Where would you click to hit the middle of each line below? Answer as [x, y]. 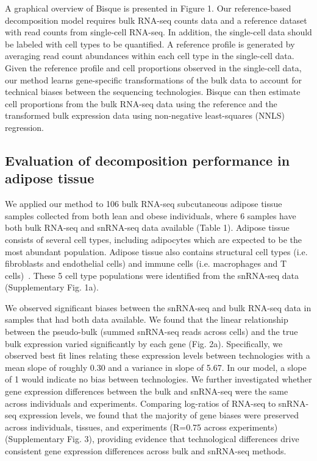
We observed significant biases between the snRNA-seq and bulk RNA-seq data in [158, 307]
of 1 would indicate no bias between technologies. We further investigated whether [158, 379]
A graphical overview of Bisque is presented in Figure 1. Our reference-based [148, 8]
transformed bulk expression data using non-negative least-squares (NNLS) [145, 115]
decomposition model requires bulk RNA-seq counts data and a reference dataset [156, 20]
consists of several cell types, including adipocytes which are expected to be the [154, 239]
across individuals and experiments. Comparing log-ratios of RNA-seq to [141, 403]
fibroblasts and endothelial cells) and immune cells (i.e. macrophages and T [146, 263]
